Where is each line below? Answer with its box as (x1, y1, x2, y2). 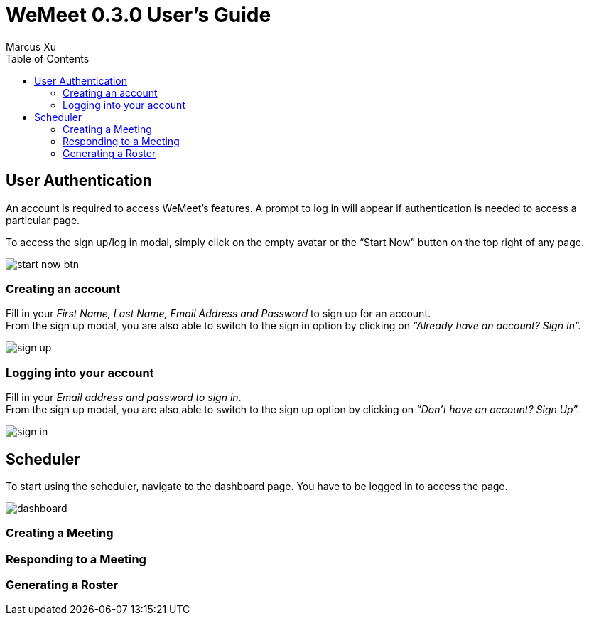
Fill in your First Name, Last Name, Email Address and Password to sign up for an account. (6, 307, 431, 320)
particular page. (6, 213, 80, 226)
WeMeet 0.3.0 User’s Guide (6, 3, 271, 27)
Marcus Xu (6, 40, 56, 53)
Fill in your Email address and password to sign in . (6, 391, 242, 404)
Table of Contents (6, 52, 90, 65)
